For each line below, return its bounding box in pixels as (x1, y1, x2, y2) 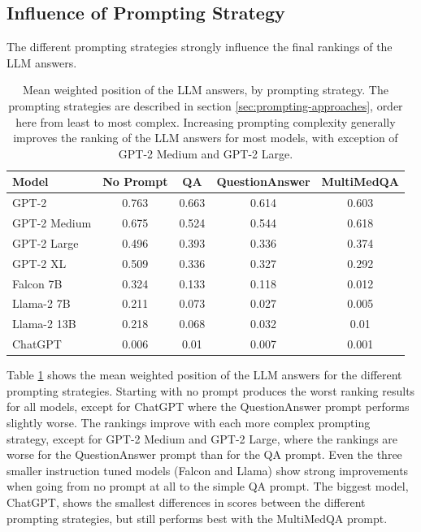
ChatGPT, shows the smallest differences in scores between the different (7, 493, 366, 510)
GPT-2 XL (12, 254, 67, 271)
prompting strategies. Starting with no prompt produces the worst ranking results (7, 382, 415, 399)
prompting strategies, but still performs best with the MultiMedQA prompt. (7, 509, 388, 526)
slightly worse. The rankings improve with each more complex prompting (7, 413, 371, 430)
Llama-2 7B (12, 295, 71, 312)
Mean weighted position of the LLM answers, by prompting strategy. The (22, 81, 388, 98)
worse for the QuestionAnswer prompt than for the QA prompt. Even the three (7, 446, 402, 463)
